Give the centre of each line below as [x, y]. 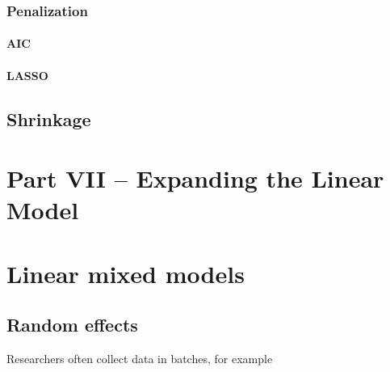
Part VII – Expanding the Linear [195, 178]
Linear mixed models [126, 273]
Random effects [72, 325]
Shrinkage [49, 118]
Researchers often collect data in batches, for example [140, 359]
